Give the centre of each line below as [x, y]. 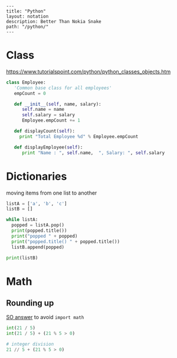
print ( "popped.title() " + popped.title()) [65, 242]
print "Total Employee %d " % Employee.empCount [79, 136]
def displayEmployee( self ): [48, 147]
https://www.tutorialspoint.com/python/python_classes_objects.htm [88, 71]
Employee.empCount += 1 [51, 121]
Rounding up [30, 303]
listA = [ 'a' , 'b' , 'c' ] [37, 203]
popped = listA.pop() [38, 225]
